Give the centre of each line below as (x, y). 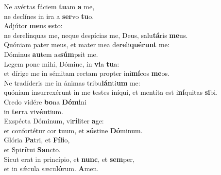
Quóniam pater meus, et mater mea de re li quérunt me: (87, 44)
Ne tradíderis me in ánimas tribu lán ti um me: (72, 82)
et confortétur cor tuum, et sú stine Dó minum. (73, 130)
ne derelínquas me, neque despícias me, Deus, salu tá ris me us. (96, 35)
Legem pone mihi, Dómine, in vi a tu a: (62, 63)
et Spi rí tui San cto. (32, 149)
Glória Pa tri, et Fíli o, (37, 140)
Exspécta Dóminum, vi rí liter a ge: (54, 121)
